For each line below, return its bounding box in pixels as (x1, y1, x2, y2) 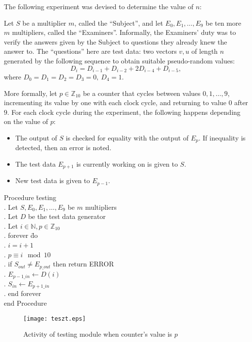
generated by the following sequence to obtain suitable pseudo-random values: (4, 55, 235, 65)
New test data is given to (15, 175, 90, 186)
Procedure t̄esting (4, 192, 57, 202)
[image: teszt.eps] (23, 315, 86, 322)
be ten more (205, 17, 241, 28)
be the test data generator (28, 211, 106, 221)
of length (191, 46, 218, 56)
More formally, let (4, 88, 57, 98)
